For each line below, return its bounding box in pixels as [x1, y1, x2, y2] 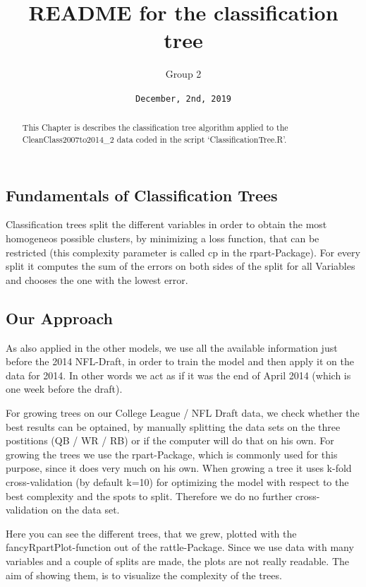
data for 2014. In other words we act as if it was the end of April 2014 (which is [6, 367, 351, 382]
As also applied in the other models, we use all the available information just [6, 340, 338, 355]
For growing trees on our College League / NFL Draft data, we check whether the [6, 405, 360, 420]
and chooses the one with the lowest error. [6, 272, 188, 287]
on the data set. [51, 502, 120, 517]
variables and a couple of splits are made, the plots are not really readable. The [6, 553, 349, 568]
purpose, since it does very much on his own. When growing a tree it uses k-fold [6, 461, 352, 475]
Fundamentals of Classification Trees [6, 184, 278, 206]
